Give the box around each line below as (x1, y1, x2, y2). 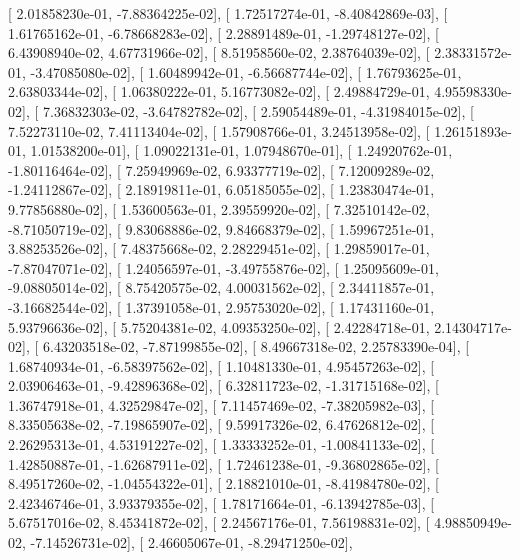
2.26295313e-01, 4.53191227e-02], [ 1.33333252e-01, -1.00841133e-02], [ (8, 434, 435, 455)
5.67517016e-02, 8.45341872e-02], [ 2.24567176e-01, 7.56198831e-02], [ (8, 512, 430, 533)
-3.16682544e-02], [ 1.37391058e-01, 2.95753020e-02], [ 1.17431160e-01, (8, 296, 435, 317)
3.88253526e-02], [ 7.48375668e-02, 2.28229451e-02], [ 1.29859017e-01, (8, 238, 430, 259)
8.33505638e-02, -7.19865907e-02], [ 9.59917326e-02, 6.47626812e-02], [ (8, 414, 435, 435)
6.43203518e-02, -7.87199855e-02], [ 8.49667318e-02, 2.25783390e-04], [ (42, 336, 470, 357)
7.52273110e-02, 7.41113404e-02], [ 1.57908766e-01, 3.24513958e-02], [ (8, 120, 430, 141)
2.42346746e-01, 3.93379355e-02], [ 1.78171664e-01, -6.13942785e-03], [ (8, 492, 435, 513)
